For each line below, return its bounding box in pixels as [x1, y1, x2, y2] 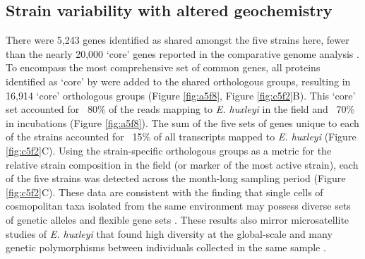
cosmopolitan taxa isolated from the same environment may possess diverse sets [6, 198, 351, 213]
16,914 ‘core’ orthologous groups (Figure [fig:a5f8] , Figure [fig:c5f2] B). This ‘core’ [6, 88, 356, 102]
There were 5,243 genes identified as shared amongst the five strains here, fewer [6, 32, 349, 47]
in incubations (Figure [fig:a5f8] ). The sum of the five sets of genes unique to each [6, 115, 359, 130]
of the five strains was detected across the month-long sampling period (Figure [6, 171, 346, 186]
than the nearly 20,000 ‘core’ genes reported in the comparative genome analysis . [6, 46, 359, 61]
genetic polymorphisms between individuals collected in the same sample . [6, 240, 326, 255]
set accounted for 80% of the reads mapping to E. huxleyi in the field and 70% [6, 102, 355, 116]
